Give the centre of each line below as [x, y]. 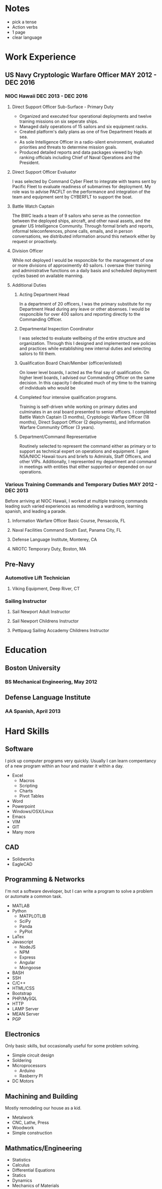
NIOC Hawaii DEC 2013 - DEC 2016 [47, 96]
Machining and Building [42, 1096]
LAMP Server [25, 1009]
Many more [24, 832]
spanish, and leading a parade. [36, 511]
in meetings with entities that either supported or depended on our [86, 467]
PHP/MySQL [24, 998]
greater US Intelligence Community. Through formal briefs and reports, [83, 226]
